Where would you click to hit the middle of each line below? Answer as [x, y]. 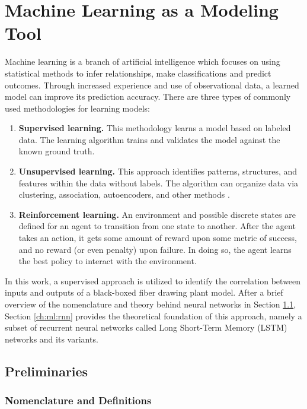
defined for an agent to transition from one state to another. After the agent [157, 226]
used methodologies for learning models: [77, 108]
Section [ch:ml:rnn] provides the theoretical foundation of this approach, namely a [153, 316]
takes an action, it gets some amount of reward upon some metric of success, [158, 238]
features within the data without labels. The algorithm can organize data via [159, 183]
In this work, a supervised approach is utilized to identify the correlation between [153, 280]
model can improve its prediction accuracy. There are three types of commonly [148, 96]
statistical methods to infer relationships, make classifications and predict [138, 73]
